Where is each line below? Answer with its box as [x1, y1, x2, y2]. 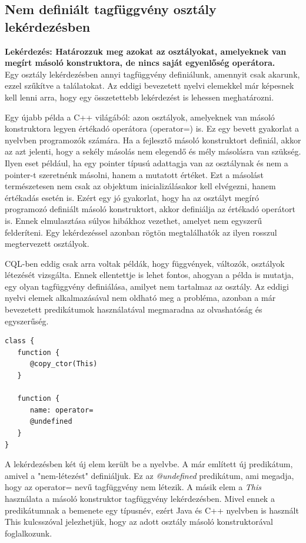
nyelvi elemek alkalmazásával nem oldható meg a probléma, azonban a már [5, 291, 276, 304]
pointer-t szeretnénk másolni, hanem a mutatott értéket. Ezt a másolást [5, 168, 264, 180]
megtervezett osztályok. [5, 237, 89, 250]
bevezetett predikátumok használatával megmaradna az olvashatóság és [5, 303, 262, 316]
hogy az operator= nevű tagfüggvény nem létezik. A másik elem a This [5, 481, 262, 493]
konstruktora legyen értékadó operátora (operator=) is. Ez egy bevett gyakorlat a [5, 122, 300, 135]
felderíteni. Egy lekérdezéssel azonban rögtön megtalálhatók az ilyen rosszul [5, 226, 277, 238]
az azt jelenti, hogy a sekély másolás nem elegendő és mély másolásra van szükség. [5, 145, 301, 157]
